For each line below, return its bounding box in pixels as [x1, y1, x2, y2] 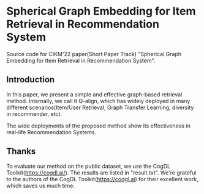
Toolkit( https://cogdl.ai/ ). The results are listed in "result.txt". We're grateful [6, 169, 197, 176]
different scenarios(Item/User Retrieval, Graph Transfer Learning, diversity [6, 104, 194, 111]
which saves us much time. [6, 182, 75, 189]
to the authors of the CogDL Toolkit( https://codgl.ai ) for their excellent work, [6, 175, 198, 182]
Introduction [6, 74, 55, 85]
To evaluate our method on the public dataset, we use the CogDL [6, 162, 170, 170]
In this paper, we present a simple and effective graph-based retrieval [6, 90, 183, 98]
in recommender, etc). [6, 110, 62, 117]
